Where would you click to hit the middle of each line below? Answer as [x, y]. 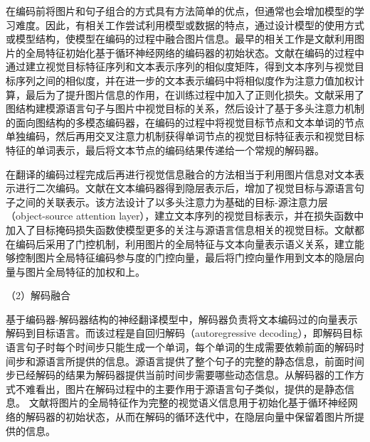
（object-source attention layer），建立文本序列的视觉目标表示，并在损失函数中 [185, 216]
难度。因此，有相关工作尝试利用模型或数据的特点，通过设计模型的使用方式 [190, 25]
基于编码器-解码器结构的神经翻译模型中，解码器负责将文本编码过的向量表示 [182, 319]
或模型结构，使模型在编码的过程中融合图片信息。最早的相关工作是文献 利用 [180, 39]
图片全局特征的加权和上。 [85, 271]
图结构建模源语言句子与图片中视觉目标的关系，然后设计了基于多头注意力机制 [185, 108]
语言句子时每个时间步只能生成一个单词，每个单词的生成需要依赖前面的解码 [180, 347]
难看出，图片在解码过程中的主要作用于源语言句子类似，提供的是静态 [185, 388]
